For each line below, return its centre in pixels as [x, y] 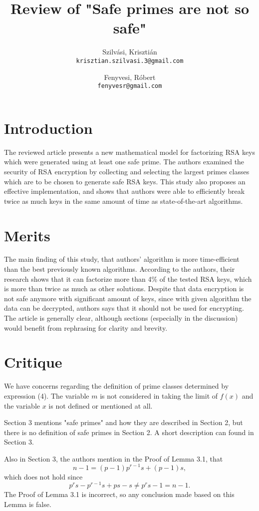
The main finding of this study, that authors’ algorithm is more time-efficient [122, 259]
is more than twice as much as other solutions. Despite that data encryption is [124, 288]
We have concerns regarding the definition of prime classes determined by [117, 386]
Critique [33, 362]
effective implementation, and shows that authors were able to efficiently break [125, 191]
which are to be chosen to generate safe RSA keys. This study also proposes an [125, 181]
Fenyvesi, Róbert [130, 77]
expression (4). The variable [47, 395]
